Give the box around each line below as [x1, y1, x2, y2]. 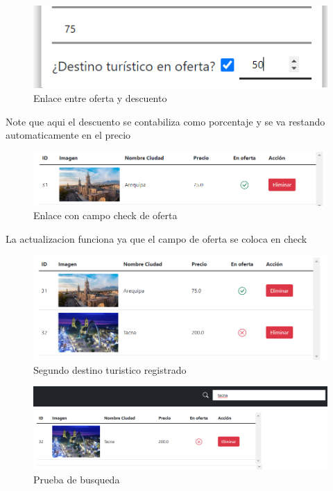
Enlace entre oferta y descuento [33, 90, 167, 105]
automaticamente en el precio [6, 128, 131, 142]
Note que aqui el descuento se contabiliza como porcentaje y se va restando [6, 114, 325, 128]
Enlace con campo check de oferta [33, 208, 178, 223]
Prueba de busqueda [33, 472, 120, 486]
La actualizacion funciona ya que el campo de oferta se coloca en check [6, 231, 307, 245]
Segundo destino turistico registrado [33, 362, 187, 377]
